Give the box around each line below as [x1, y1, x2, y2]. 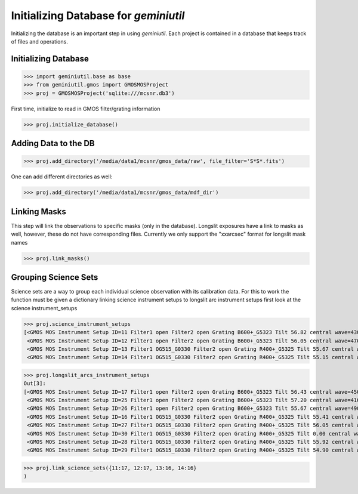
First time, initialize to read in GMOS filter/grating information [11, 105, 161, 112]
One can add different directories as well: [11, 173, 113, 180]
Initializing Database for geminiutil [11, 9, 185, 22]
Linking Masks [11, 206, 67, 217]
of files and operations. [11, 38, 68, 45]
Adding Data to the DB [11, 138, 95, 149]
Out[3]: [23, 380, 46, 387]
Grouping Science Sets [11, 272, 98, 282]
